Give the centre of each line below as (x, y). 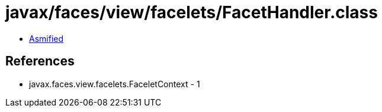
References (40, 61)
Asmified (46, 38)
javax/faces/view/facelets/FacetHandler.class (192, 12)
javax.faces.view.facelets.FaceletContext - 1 (115, 84)
